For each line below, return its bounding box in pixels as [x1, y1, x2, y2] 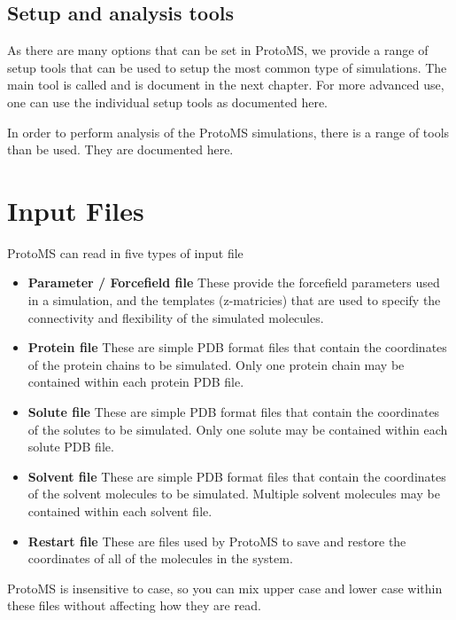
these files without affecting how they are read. [7, 596, 261, 615]
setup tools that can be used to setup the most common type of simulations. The [7, 58, 447, 76]
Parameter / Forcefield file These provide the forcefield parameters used [27, 273, 440, 292]
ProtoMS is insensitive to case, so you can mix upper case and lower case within [7, 578, 443, 597]
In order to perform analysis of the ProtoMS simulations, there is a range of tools [7, 122, 450, 141]
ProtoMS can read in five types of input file [7, 243, 243, 262]
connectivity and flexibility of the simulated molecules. [27, 308, 324, 326]
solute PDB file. [27, 437, 114, 456]
